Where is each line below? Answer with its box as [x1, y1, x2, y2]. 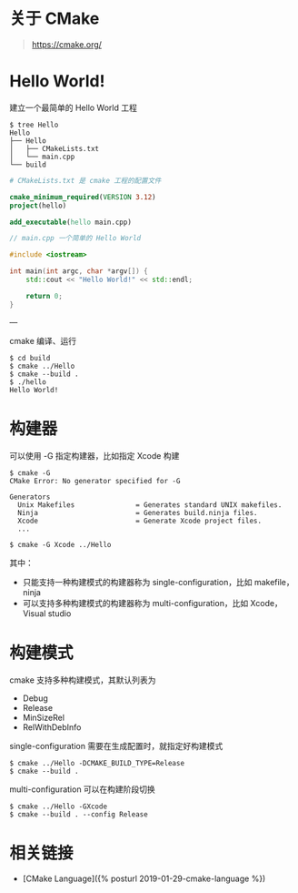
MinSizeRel [22, 712, 65, 723]
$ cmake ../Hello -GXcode [9, 802, 107, 811]
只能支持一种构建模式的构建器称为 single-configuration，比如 [22, 576, 253, 587]
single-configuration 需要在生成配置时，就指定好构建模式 [9, 740, 223, 751]
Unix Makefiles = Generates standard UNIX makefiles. [17, 500, 283, 510]
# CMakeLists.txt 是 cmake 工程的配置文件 [9, 176, 162, 185]
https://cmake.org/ [31, 38, 103, 50]
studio [47, 607, 72, 619]
